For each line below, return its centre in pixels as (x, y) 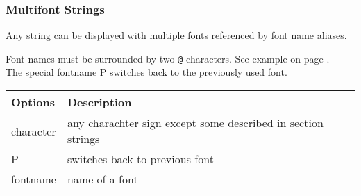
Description (99, 102)
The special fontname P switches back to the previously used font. (146, 72)
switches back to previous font (140, 159)
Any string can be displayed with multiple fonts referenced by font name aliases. (176, 35)
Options (33, 102)
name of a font (102, 179)
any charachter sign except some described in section (195, 123)
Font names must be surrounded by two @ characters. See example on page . (168, 58)
